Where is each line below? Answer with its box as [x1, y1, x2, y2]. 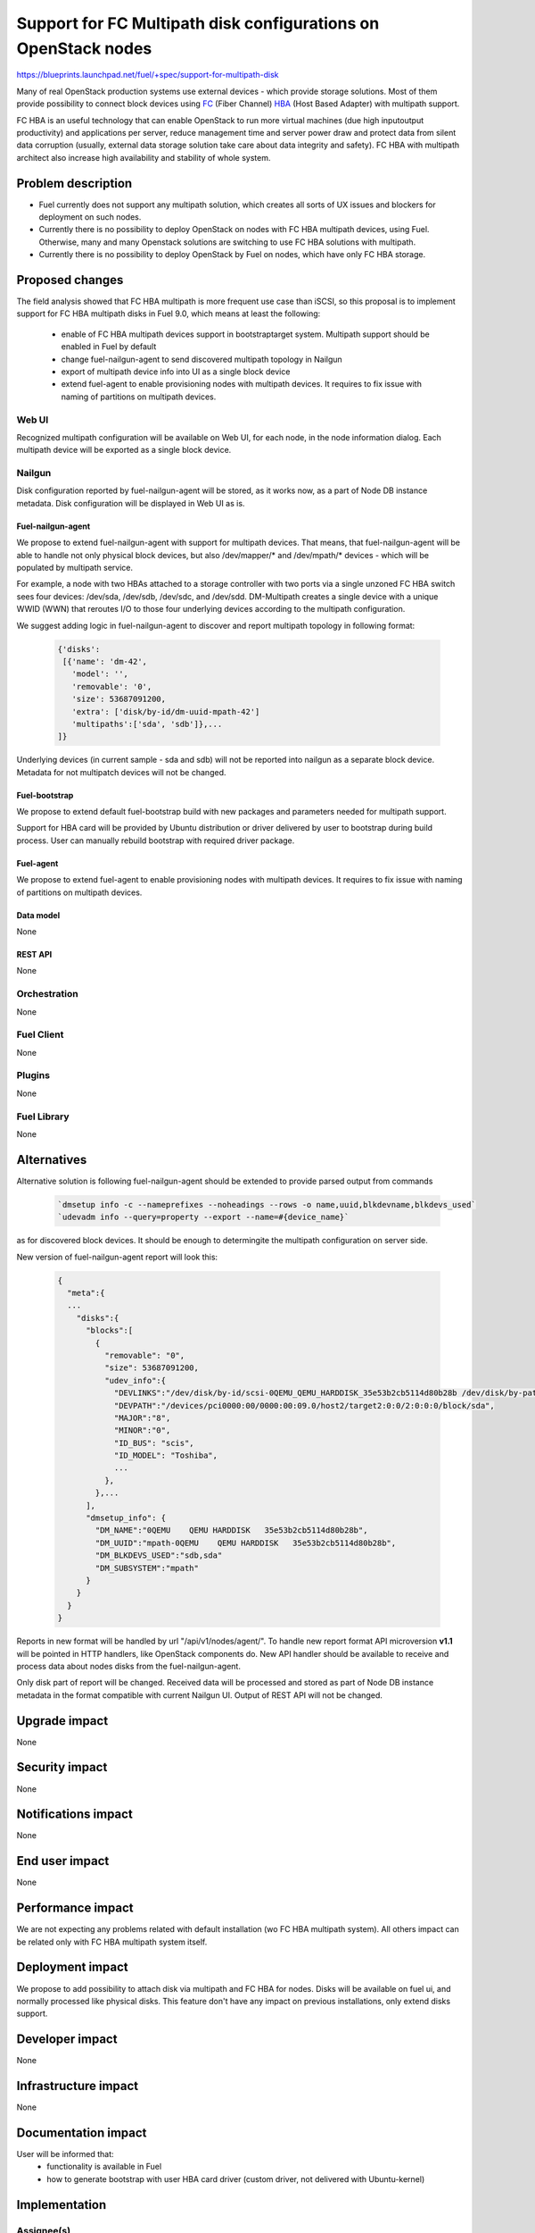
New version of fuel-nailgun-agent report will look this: [16, 1251, 218, 1262]
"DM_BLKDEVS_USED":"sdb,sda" [95, 1551, 223, 1560]
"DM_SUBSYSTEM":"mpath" [95, 1563, 200, 1573]
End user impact [16, 1853, 110, 1869]
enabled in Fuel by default [61, 341, 157, 352]
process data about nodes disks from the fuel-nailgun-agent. [16, 1660, 241, 1671]
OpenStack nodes [16, 38, 152, 58]
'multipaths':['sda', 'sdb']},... [71, 719, 223, 729]
